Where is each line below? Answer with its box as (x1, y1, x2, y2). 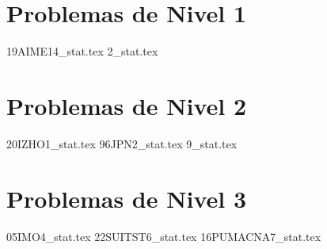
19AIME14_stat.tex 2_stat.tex (6, 43, 158, 59)
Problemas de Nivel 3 (6, 182, 246, 214)
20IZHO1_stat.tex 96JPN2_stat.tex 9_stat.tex (6, 135, 238, 151)
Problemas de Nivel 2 (6, 89, 246, 121)
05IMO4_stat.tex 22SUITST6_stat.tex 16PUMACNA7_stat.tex (6, 228, 321, 244)
